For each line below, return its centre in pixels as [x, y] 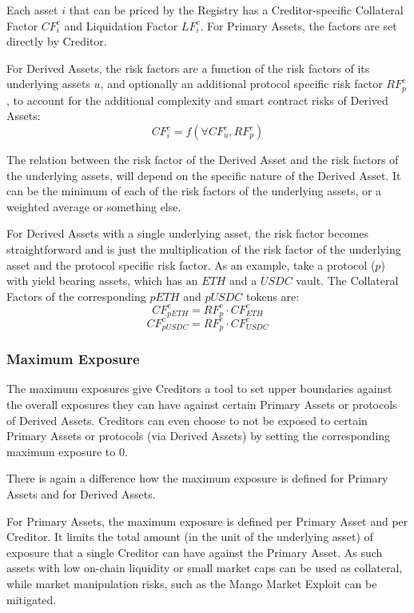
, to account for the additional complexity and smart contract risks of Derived [197, 100]
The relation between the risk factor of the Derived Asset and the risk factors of [203, 160]
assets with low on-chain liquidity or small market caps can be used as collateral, [205, 568]
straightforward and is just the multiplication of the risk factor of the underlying [204, 248]
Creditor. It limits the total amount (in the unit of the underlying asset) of [190, 537]
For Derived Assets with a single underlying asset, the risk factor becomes [188, 233]
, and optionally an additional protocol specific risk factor [241, 84]
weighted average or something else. [94, 206]
